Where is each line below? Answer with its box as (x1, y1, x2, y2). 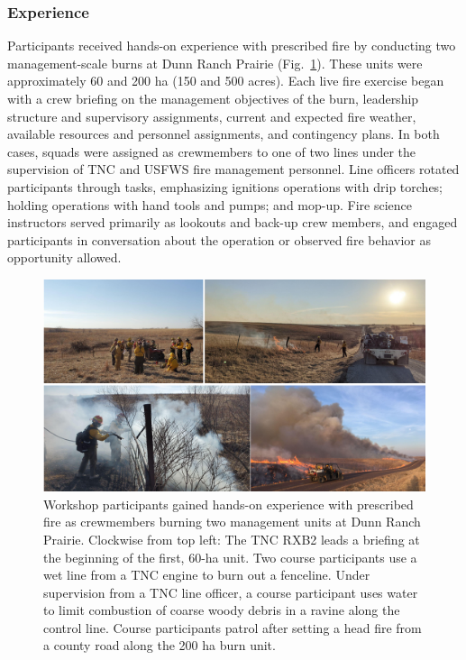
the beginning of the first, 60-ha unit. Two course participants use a (43, 547, 417, 566)
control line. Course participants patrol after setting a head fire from (43, 618, 422, 637)
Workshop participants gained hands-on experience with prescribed (43, 494, 414, 513)
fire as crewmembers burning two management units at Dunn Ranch (43, 512, 421, 531)
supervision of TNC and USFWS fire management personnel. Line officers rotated (7, 160, 460, 179)
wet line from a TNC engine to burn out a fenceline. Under (43, 565, 370, 584)
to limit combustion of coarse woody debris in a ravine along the (43, 600, 400, 619)
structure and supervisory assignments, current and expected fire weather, (7, 106, 416, 125)
